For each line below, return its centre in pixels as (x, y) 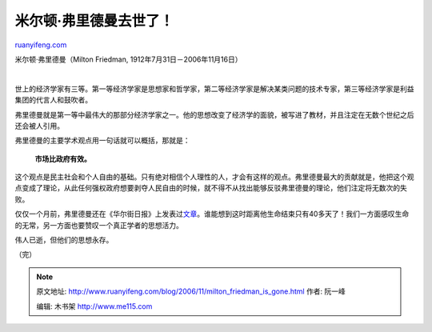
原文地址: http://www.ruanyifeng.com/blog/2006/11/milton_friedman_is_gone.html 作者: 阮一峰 (191, 291)
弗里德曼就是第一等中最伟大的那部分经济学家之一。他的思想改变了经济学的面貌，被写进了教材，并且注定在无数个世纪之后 (214, 114)
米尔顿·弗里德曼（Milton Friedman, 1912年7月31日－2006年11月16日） (128, 59)
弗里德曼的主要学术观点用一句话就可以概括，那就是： (102, 141)
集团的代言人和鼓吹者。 (53, 100)
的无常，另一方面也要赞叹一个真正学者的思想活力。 (99, 225)
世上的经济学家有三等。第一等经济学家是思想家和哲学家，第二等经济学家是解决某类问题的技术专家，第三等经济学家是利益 (214, 89)
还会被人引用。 (39, 126)
